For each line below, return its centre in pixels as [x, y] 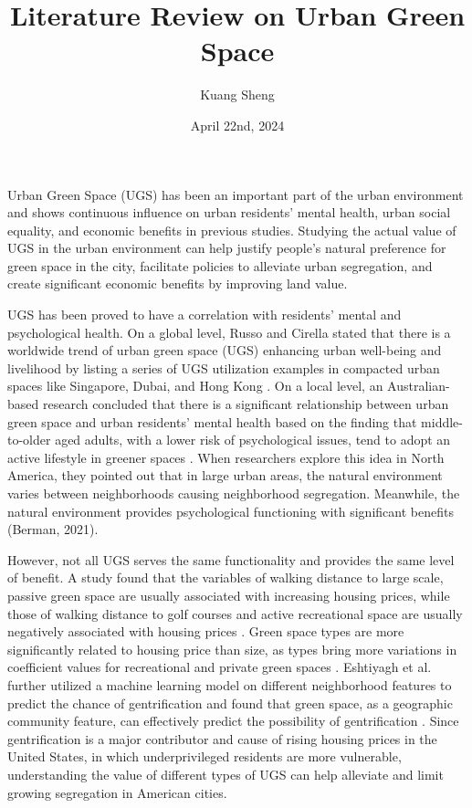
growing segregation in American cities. [117, 792]
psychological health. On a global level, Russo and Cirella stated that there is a [229, 332]
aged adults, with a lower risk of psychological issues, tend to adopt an [253, 440]
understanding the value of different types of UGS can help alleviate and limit [226, 774]
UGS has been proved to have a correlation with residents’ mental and [205, 315]
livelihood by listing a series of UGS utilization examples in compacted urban [224, 367]
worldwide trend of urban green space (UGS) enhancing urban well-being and [225, 350]
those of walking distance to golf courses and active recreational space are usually [235, 613]
